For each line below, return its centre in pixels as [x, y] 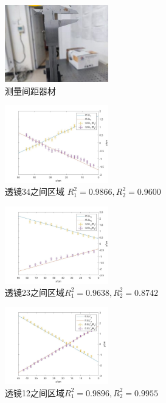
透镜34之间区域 [35, 191]
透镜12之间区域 [35, 392]
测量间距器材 [30, 90]
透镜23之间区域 [35, 292]
